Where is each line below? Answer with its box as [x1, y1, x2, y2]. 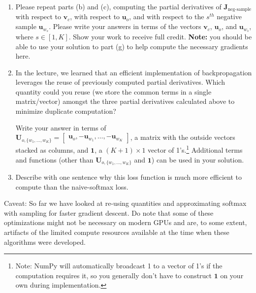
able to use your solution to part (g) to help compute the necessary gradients [15, 41, 248, 51]
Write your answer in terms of [15, 122, 106, 132]
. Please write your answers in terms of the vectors [49, 21, 201, 32]
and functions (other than [15, 154, 94, 164]
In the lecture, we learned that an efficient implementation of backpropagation [15, 67, 252, 77]
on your [220, 270, 244, 280]
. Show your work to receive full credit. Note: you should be [68, 31, 252, 41]
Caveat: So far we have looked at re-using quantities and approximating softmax [4, 198, 247, 208]
